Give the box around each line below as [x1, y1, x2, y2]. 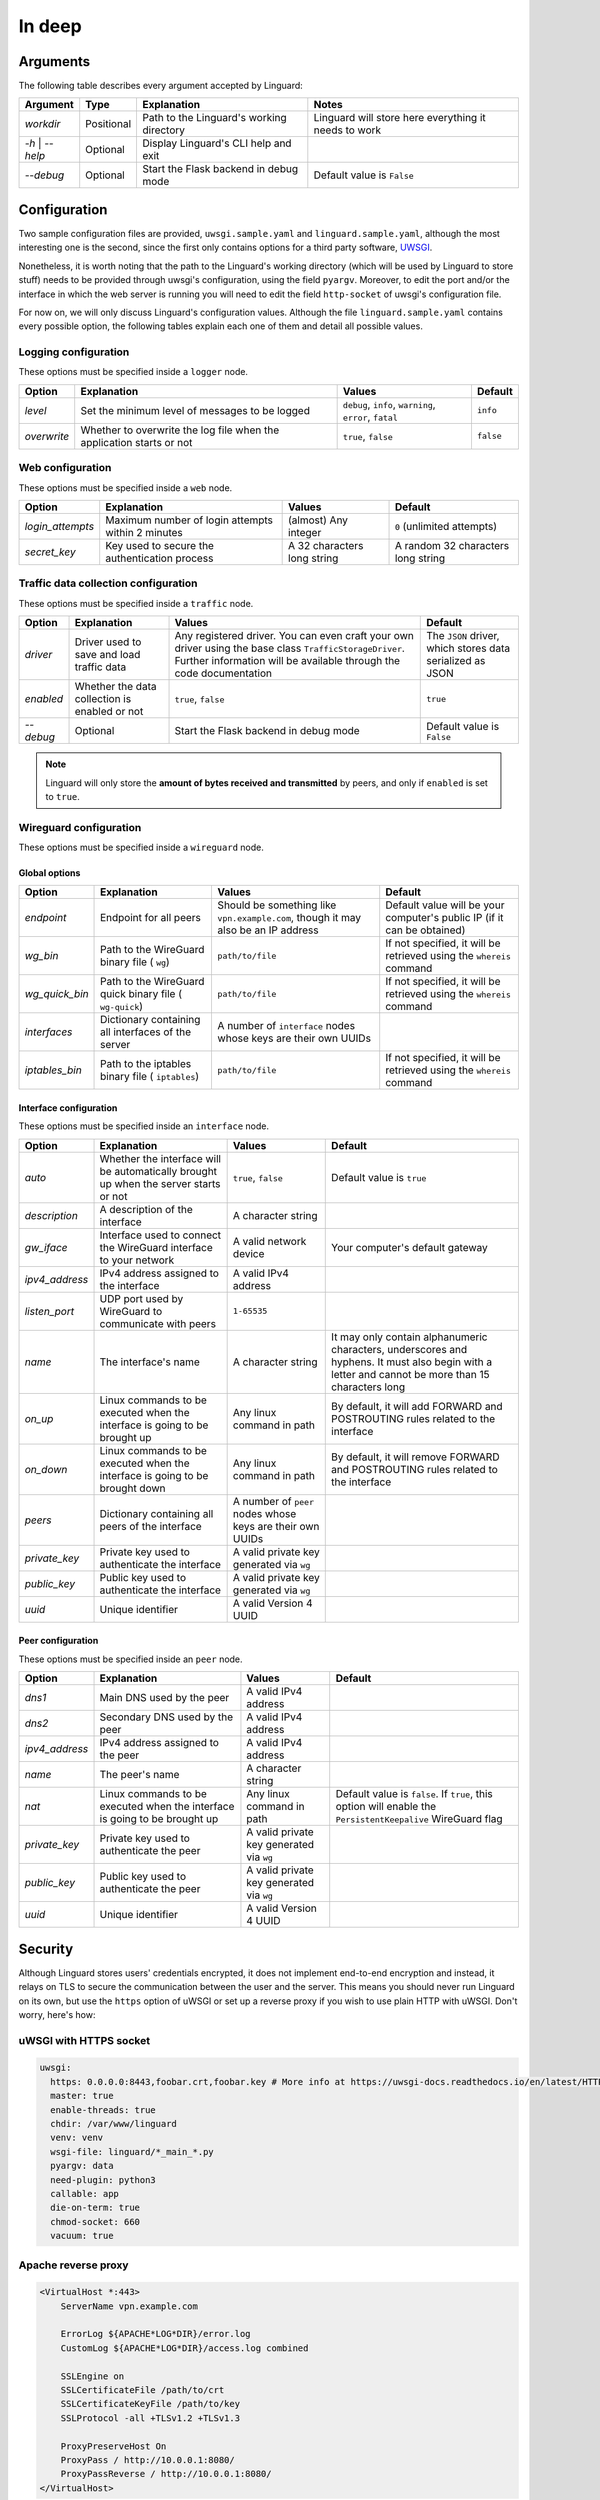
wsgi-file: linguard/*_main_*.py [50, 2146, 214, 2157]
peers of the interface [99, 1519, 202, 1533]
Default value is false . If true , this [335, 1787, 494, 1801]
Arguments [18, 53, 91, 70]
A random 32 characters [394, 538, 510, 552]
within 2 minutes [105, 525, 184, 539]
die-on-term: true [50, 2202, 140, 2214]
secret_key [24, 545, 76, 559]
